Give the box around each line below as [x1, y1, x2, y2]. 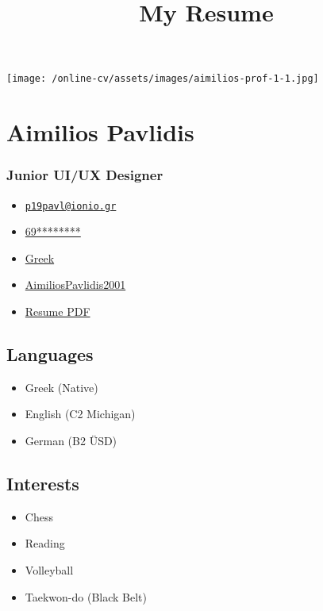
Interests [6, 471, 79, 496]
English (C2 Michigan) [25, 405, 136, 422]
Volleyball [25, 562, 74, 578]
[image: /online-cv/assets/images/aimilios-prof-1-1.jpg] [6, 73, 319, 85]
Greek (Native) [25, 379, 98, 395]
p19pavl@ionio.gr [25, 200, 117, 212]
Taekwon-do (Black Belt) [25, 588, 147, 605]
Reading [25, 535, 65, 551]
